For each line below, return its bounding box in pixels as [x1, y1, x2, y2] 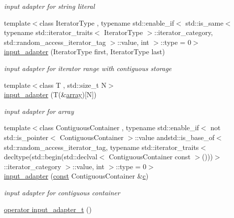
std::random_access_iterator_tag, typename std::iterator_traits [4, 142, 199, 152]
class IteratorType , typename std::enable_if [39, 17, 174, 28]
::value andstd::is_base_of [134, 132, 215, 142]
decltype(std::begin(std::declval [4, 151, 98, 162]
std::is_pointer [4, 132, 49, 142]
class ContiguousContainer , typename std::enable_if [39, 122, 199, 133]
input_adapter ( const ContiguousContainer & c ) [4, 171, 149, 181]
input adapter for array [4, 106, 74, 116]
